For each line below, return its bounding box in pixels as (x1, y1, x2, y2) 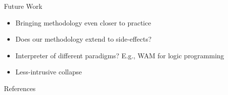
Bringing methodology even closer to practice (15, 17, 151, 27)
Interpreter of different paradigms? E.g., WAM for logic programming (15, 50, 224, 60)
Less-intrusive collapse (15, 67, 82, 77)
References (4, 83, 36, 93)
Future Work (4, 1, 43, 11)
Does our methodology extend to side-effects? (15, 34, 152, 44)
